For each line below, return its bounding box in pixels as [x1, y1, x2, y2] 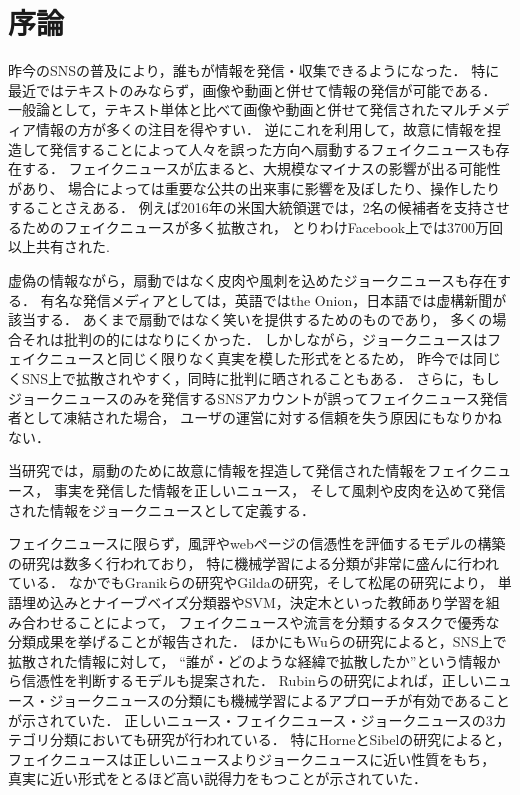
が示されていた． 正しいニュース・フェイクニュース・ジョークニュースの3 [8, 709, 493, 730]
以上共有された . [8, 236, 110, 257]
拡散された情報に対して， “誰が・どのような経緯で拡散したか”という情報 [8, 650, 487, 671]
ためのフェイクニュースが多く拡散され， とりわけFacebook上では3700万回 [21, 216, 504, 237]
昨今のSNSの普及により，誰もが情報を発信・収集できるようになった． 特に [8, 60, 500, 81]
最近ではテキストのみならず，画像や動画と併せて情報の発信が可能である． [8, 79, 497, 100]
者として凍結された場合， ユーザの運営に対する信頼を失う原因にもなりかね [8, 407, 502, 428]
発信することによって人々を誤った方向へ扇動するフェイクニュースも [49, 138, 496, 159]
